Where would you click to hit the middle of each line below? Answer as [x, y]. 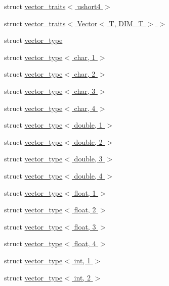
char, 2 [85, 74]
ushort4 [89, 6]
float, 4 [85, 243]
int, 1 [82, 260]
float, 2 [85, 210]
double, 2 [88, 141]
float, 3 [85, 226]
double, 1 [88, 125]
